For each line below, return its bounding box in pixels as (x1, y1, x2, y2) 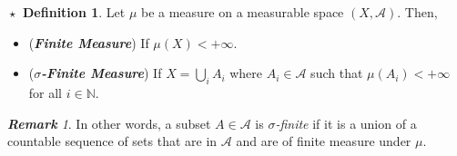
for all (28, 83, 63, 102)
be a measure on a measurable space (140, 3, 344, 21)
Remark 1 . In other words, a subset (7, 113, 211, 132)
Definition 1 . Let (23, 3, 126, 21)
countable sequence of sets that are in (7, 132, 218, 151)
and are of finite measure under (236, 132, 411, 151)
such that (310, 63, 363, 83)
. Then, (397, 3, 438, 21)
